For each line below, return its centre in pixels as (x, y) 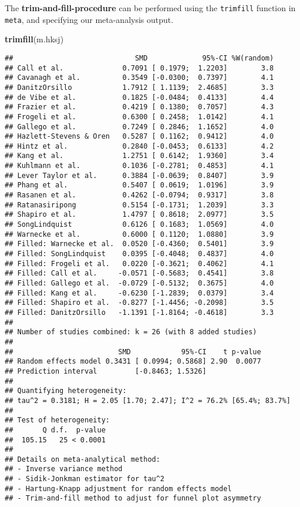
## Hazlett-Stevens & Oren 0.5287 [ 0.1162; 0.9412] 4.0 (139, 137)
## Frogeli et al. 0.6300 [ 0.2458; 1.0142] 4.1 (139, 117)
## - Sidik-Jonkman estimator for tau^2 (85, 479)
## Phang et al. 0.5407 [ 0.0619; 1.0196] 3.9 (139, 185)
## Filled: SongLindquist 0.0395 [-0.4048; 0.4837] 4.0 (139, 254)
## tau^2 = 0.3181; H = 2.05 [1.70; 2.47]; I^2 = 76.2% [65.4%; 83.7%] (148, 400)
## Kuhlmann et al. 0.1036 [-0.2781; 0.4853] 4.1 (139, 166)
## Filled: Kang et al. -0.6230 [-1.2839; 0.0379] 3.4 (139, 293)
